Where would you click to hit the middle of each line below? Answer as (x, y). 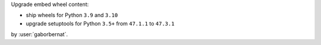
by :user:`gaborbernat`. (40, 34)
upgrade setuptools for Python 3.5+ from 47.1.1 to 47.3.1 (100, 23)
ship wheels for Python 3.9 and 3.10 (72, 15)
